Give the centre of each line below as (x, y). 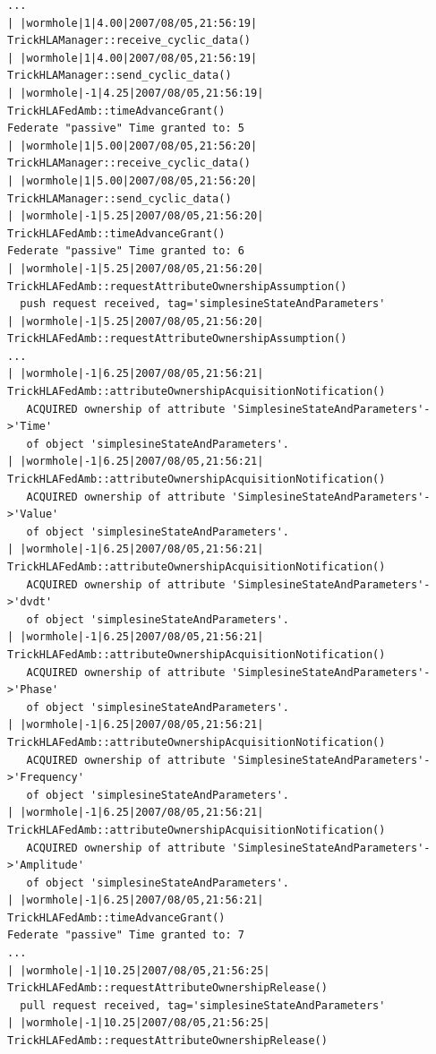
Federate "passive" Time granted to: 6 (126, 251)
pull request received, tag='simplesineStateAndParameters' (203, 1005)
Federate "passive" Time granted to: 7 (126, 935)
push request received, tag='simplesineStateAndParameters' (203, 304)
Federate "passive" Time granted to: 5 (126, 129)
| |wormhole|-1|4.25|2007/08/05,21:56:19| (136, 93)
